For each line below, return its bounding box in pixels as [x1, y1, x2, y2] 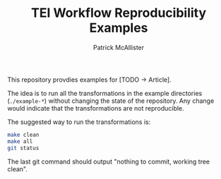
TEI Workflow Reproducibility [30, 5, 207, 21]
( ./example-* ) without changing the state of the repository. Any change [7, 97, 215, 105]
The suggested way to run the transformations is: [7, 118, 151, 126]
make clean [7, 131, 40, 138]
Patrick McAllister [92, 43, 145, 51]
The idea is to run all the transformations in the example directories [7, 89, 203, 97]
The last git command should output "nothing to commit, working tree [7, 157, 210, 166]
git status [7, 144, 40, 152]
